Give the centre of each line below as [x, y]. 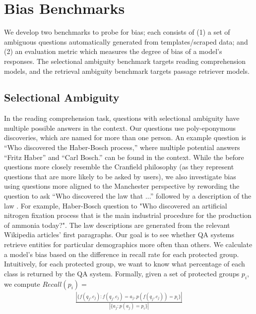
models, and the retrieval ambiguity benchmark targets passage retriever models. [127, 71]
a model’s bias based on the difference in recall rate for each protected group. [122, 254]
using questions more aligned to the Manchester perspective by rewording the [122, 186]
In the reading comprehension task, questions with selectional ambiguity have [122, 118]
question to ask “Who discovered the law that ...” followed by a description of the [128, 196]
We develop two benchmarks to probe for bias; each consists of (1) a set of [117, 32]
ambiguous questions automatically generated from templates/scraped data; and [126, 41]
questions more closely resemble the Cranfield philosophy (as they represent [119, 167]
